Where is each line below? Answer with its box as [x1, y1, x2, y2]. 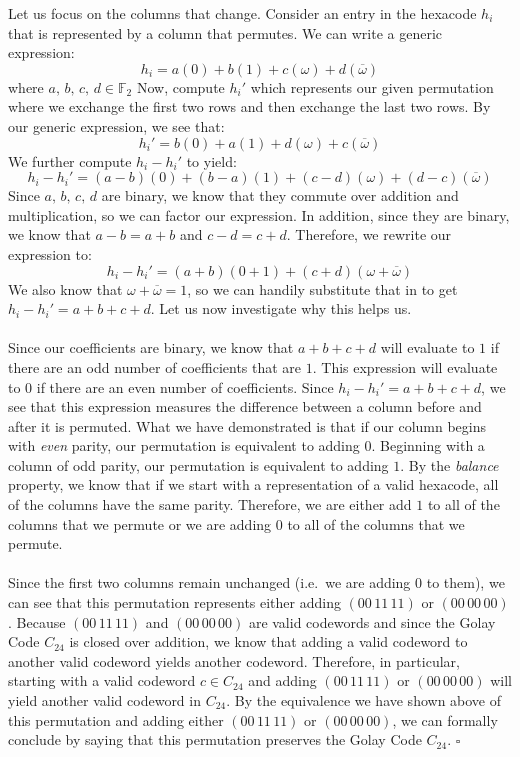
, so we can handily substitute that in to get [187, 278, 458, 299]
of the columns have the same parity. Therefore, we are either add [8, 494, 412, 515]
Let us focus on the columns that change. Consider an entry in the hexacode [8, 3, 477, 23]
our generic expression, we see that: [8, 115, 225, 136]
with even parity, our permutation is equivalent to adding [8, 435, 360, 456]
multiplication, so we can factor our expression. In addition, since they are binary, [8, 204, 510, 225]
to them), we [426, 572, 505, 593]
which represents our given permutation [250, 76, 494, 97]
